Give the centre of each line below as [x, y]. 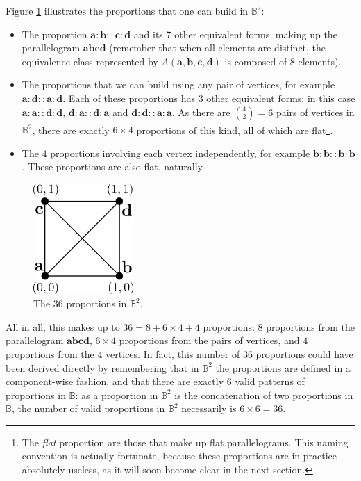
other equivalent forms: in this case [281, 98]
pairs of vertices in [315, 112]
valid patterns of [270, 381]
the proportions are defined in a [283, 367]
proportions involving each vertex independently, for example [180, 153]
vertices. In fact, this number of [173, 353]
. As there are [201, 112]
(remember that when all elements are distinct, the [218, 48]
